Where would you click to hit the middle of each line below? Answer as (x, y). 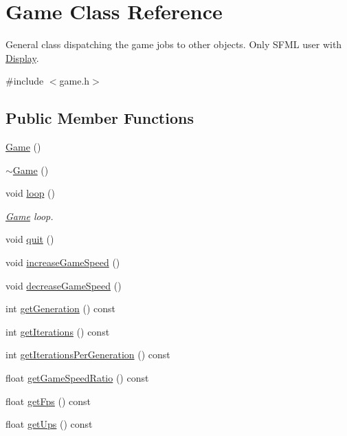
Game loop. (30, 216)
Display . (22, 57)
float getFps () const (48, 401)
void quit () (30, 239)
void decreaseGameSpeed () (64, 285)
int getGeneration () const (61, 308)
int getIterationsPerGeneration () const (88, 355)
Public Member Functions (100, 118)
